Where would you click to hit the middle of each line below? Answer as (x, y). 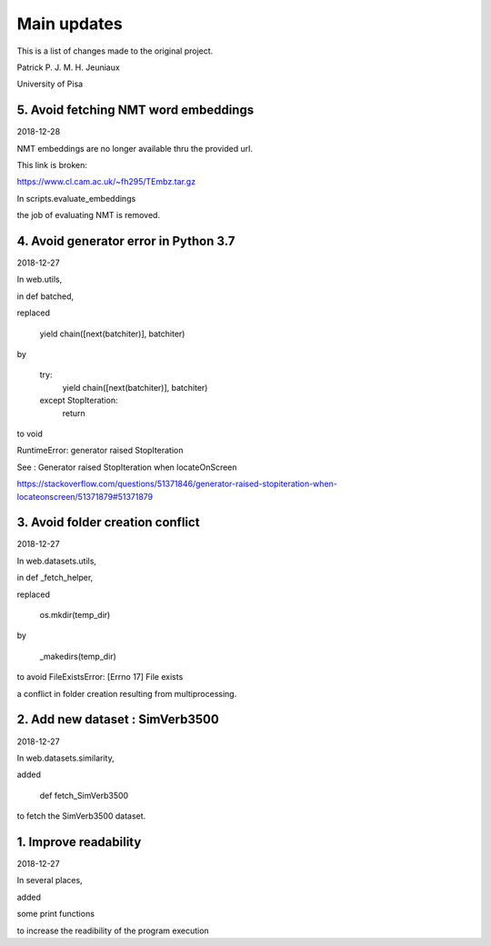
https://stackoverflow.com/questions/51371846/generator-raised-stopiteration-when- (177, 484)
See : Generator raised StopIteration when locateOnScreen (127, 467)
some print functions (56, 914)
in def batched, (45, 296)
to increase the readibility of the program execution (113, 931)
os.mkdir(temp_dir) (75, 615)
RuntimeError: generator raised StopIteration (100, 451)
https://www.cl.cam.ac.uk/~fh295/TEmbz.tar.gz (106, 182)
